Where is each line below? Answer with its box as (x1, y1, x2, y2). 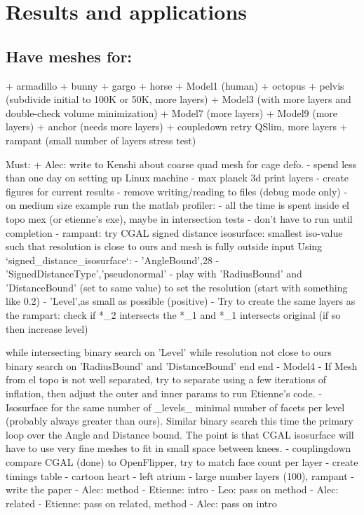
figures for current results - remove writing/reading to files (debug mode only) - (6, 184, 348, 198)
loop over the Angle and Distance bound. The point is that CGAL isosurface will (6, 427, 354, 441)
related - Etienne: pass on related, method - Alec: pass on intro (6, 495, 277, 510)
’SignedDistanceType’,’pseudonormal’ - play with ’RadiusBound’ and (6, 266, 302, 281)
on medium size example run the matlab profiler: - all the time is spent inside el (6, 198, 349, 212)
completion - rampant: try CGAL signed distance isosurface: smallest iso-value (6, 225, 343, 240)
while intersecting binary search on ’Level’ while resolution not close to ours (6, 345, 332, 359)
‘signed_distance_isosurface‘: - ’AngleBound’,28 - (6, 252, 220, 267)
